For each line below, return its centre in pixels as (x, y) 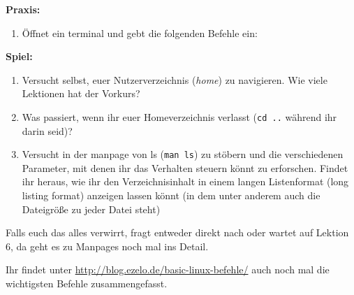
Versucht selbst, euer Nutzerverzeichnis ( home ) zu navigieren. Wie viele (175, 79)
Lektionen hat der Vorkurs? (81, 93)
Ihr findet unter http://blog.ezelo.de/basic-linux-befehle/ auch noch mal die (168, 269)
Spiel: (19, 56)
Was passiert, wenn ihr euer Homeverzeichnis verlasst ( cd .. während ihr (179, 116)
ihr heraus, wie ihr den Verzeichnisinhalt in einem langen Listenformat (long (185, 181)
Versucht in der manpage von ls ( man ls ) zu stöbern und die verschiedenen (183, 154)
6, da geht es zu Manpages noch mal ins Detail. (107, 246)
